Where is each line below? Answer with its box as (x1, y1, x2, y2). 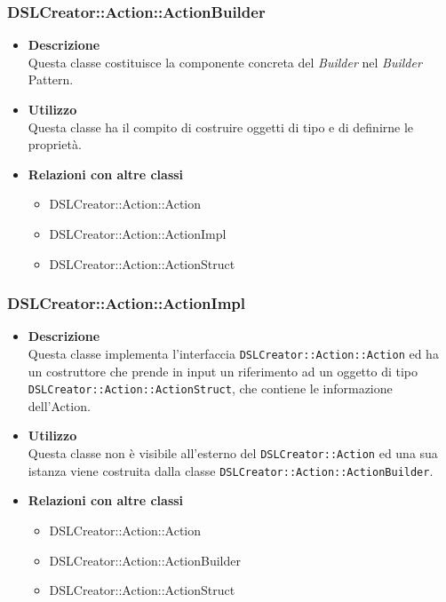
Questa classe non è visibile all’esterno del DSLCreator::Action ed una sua (28, 444, 438, 463)
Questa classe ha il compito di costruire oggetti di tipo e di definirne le (28, 117, 414, 136)
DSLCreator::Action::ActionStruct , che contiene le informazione (28, 379, 393, 398)
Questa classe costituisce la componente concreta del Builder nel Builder (28, 52, 422, 71)
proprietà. (28, 135, 82, 154)
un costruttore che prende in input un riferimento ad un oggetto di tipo (28, 361, 418, 380)
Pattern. (28, 70, 74, 89)
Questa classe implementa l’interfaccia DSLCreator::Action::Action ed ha (28, 344, 439, 362)
